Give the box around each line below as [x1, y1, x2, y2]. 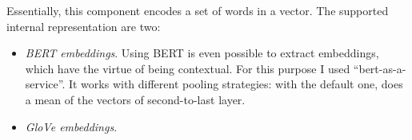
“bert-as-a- [353, 60, 406, 76]
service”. [25, 76, 66, 92]
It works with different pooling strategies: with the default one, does [68, 76, 403, 92]
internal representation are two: [6, 17, 161, 34]
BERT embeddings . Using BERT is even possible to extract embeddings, [25, 45, 379, 61]
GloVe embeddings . [25, 118, 118, 134]
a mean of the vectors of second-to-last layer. [25, 91, 246, 107]
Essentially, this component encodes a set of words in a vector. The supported [6, 2, 389, 18]
